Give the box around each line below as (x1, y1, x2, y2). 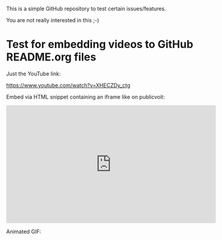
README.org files (6, 50, 97, 64)
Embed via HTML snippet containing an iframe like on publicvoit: (6, 93, 165, 101)
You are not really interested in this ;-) (6, 17, 99, 23)
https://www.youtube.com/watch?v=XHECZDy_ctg (6, 81, 130, 89)
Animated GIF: (6, 227, 42, 235)
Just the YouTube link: (6, 70, 61, 77)
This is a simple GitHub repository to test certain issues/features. (6, 5, 166, 12)
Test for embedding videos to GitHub (6, 38, 193, 51)
